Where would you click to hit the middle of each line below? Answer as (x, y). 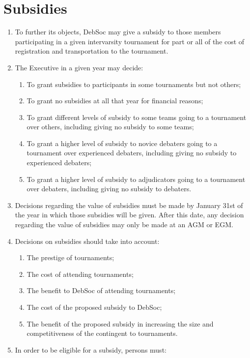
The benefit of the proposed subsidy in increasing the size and (120, 323)
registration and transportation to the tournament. (92, 51)
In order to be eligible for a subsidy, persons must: (91, 349)
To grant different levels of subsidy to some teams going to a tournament (137, 117)
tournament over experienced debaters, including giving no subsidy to (132, 153)
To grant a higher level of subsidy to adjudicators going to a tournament (136, 179)
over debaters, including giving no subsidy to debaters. (109, 189)
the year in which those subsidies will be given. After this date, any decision (129, 215)
